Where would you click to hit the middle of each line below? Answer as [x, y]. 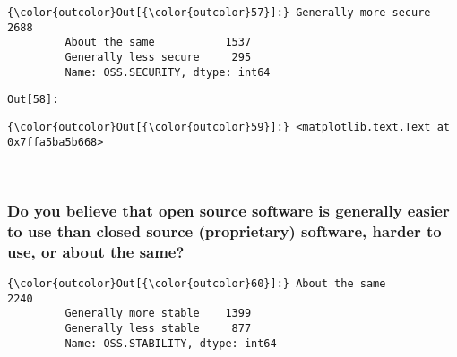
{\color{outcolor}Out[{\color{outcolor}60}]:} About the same [197, 283]
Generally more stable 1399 [158, 314]
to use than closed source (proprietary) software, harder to [224, 230]
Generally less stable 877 [158, 328]
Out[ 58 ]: [33, 100]
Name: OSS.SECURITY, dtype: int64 [168, 72]
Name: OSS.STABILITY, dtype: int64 [171, 343]
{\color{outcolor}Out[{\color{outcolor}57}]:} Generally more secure [219, 13]
